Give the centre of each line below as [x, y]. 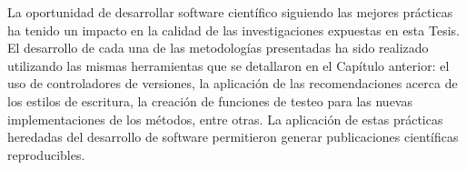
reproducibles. [46, 154]
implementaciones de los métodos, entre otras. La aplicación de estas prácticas [225, 119]
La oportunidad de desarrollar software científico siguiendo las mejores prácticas [230, 12]
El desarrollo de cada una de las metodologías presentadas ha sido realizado [218, 48]
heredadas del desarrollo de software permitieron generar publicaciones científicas [233, 137]
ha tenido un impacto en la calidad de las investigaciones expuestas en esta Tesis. [233, 30]
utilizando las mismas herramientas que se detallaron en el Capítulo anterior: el [228, 65]
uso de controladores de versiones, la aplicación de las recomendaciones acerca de [233, 83]
